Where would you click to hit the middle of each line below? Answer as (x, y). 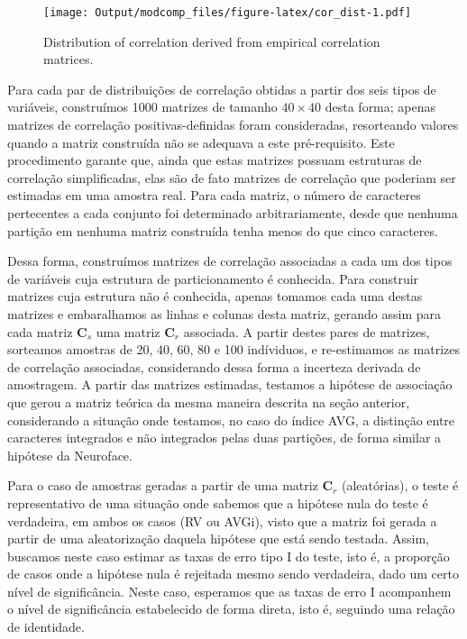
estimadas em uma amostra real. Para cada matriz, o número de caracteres (214, 195)
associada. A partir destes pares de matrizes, (307, 331)
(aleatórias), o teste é (400, 485)
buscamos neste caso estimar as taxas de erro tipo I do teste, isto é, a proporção (229, 556)
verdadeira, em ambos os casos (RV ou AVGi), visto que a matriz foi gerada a (222, 520)
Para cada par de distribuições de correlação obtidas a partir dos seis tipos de (222, 89)
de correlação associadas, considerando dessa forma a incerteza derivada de (214, 366)
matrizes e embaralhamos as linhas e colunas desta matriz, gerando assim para (224, 313)
